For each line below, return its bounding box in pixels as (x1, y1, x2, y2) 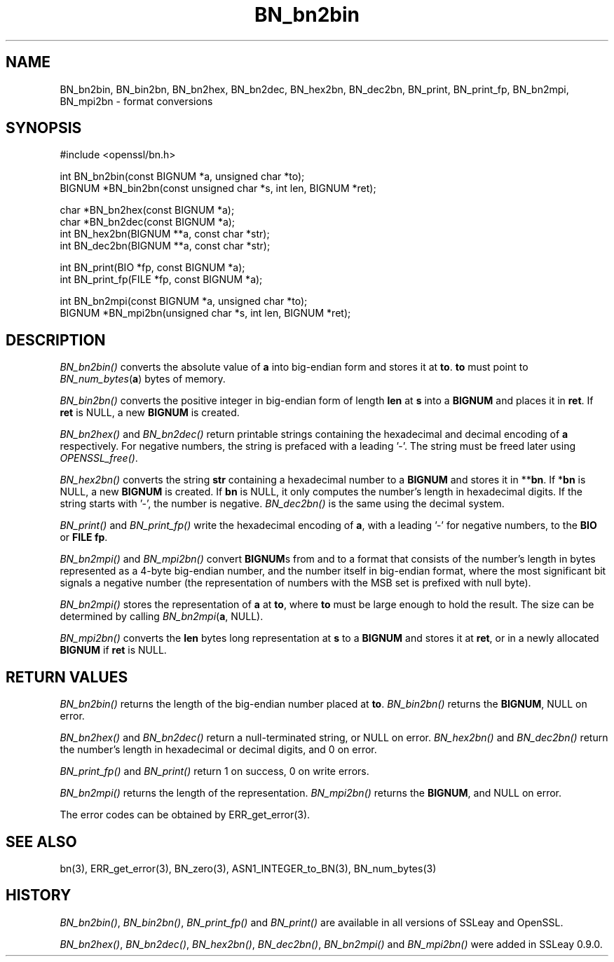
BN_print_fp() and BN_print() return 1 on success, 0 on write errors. (60, 765, 369, 778)
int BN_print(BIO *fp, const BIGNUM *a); (60, 261, 245, 274)
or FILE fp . (60, 531, 108, 544)
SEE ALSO (6, 832, 77, 851)
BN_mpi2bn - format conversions (60, 95, 213, 107)
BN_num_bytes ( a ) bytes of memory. (60, 373, 226, 385)
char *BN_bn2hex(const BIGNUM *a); (60, 204, 235, 217)
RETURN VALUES (6, 668, 128, 686)
